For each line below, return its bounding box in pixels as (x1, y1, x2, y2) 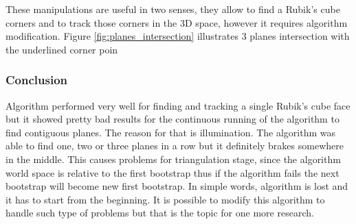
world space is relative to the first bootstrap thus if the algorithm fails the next (5, 165, 340, 179)
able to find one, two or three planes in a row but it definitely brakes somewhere (5, 138, 344, 153)
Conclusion (5, 71, 67, 88)
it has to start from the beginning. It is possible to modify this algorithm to (5, 192, 325, 206)
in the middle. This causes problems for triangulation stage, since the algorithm (5, 151, 341, 166)
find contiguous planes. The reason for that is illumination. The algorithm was (5, 125, 336, 139)
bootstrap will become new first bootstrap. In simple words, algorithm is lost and (5, 179, 348, 193)
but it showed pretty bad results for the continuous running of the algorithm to (5, 112, 340, 126)
